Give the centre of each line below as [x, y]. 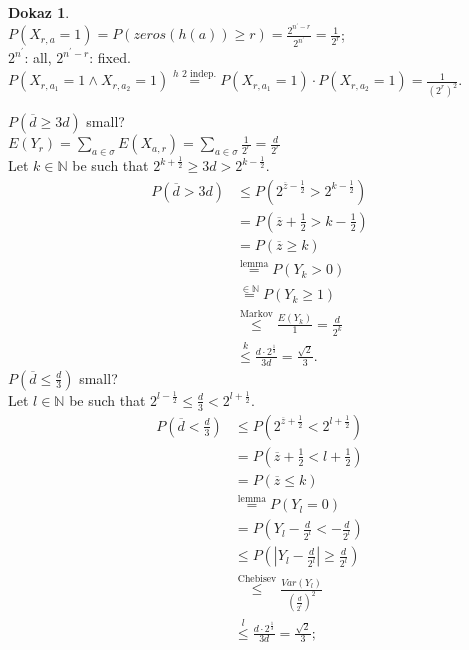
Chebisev [257, 578]
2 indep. [199, 73]
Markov [256, 313]
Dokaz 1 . [39, 12]
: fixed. [110, 57]
